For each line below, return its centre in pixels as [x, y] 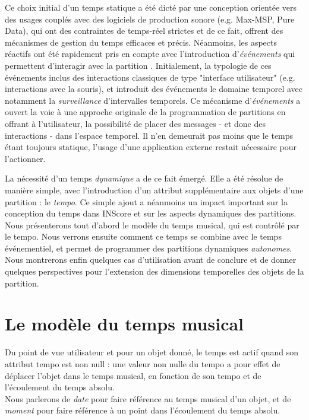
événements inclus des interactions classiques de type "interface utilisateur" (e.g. [150, 77]
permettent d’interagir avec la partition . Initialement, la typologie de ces [138, 65]
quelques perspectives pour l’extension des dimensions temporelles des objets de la [154, 271]
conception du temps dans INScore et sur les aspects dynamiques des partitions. [151, 213]
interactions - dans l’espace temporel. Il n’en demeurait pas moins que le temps [149, 135]
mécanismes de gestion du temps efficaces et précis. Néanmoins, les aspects [141, 42]
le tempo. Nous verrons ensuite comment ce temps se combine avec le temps [143, 236]
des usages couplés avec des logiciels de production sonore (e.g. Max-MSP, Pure [150, 19]
